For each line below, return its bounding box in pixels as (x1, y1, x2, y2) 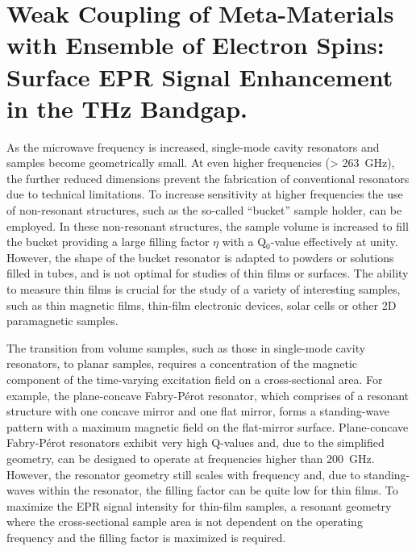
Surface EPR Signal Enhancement (6, 60, 393, 93)
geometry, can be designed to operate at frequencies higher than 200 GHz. (6, 449, 375, 466)
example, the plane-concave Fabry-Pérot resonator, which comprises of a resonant (6, 386, 410, 403)
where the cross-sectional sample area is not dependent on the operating (6, 513, 363, 530)
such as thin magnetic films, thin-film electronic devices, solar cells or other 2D (6, 296, 397, 313)
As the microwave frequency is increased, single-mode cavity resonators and (6, 138, 380, 155)
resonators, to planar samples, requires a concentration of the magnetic (6, 355, 357, 372)
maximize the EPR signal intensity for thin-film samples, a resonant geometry (6, 497, 392, 514)
